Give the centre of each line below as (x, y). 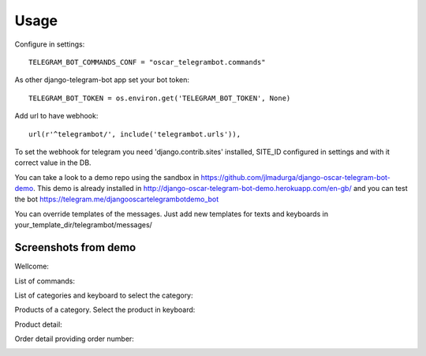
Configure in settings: (50, 44)
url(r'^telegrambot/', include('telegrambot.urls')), (135, 134)
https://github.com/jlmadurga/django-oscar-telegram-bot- (295, 177)
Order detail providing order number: (74, 339)
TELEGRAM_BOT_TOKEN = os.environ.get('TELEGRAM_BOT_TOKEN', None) (160, 98)
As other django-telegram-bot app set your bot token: (102, 80)
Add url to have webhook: (56, 116)
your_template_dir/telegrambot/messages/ (84, 225)
